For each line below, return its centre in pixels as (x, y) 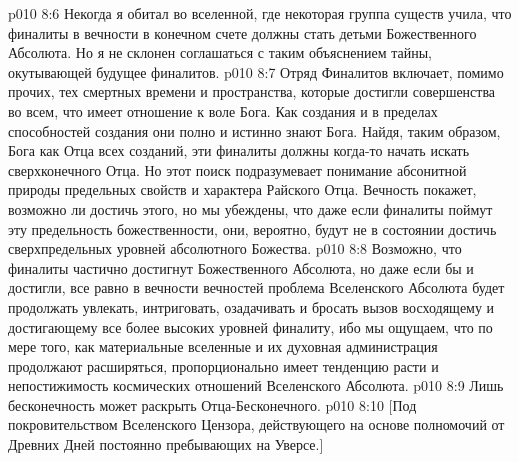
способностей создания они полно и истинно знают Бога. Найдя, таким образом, (254, 130)
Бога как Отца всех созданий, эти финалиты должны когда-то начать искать (239, 150)
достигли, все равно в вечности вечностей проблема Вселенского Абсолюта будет (256, 287)
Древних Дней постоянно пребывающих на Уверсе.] (166, 444)
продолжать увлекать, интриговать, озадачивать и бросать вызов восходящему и (251, 306)
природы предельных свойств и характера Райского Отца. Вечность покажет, (242, 189)
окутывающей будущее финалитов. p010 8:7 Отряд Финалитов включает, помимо (256, 71)
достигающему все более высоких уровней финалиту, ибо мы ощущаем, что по (250, 326)
